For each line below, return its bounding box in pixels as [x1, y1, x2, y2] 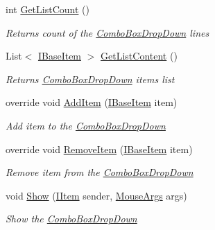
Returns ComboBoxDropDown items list [6, 71, 175, 86]
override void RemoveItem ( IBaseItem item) [6, 141, 193, 156]
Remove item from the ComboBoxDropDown [6, 165, 193, 179]
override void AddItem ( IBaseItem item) [6, 95, 178, 109]
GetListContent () [101, 48, 178, 63]
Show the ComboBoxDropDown [6, 211, 137, 226]
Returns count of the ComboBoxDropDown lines [6, 25, 209, 39]
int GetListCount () [6, 2, 89, 16]
